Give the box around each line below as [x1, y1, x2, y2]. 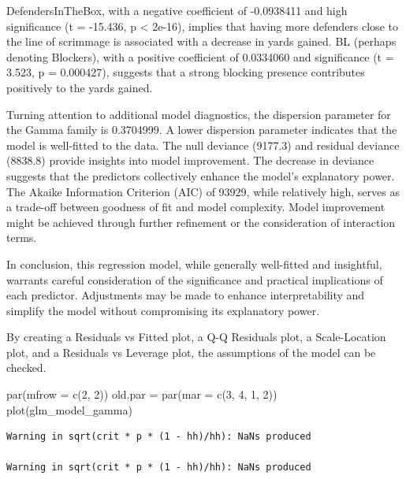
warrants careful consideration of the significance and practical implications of [6, 271, 383, 288]
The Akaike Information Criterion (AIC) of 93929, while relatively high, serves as [6, 183, 400, 199]
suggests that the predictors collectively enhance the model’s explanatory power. [6, 167, 395, 184]
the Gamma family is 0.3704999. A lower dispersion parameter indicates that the [6, 121, 397, 138]
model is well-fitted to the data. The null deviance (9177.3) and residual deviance [6, 136, 400, 153]
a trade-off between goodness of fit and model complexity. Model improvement [6, 199, 386, 215]
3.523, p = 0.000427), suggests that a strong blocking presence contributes [6, 64, 365, 80]
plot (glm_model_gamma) [6, 401, 132, 418]
